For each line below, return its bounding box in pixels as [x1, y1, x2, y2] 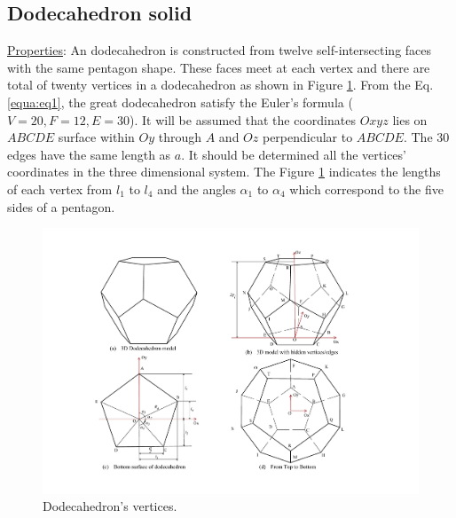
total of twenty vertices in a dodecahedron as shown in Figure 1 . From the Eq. [7, 75, 434, 94]
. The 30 [403, 128, 450, 146]
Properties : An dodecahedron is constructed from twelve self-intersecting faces [7, 41, 432, 59]
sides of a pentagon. [7, 197, 115, 216]
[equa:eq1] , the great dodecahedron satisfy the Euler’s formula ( [7, 92, 353, 111]
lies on [392, 110, 428, 129]
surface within [58, 128, 135, 146]
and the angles [157, 179, 236, 198]
